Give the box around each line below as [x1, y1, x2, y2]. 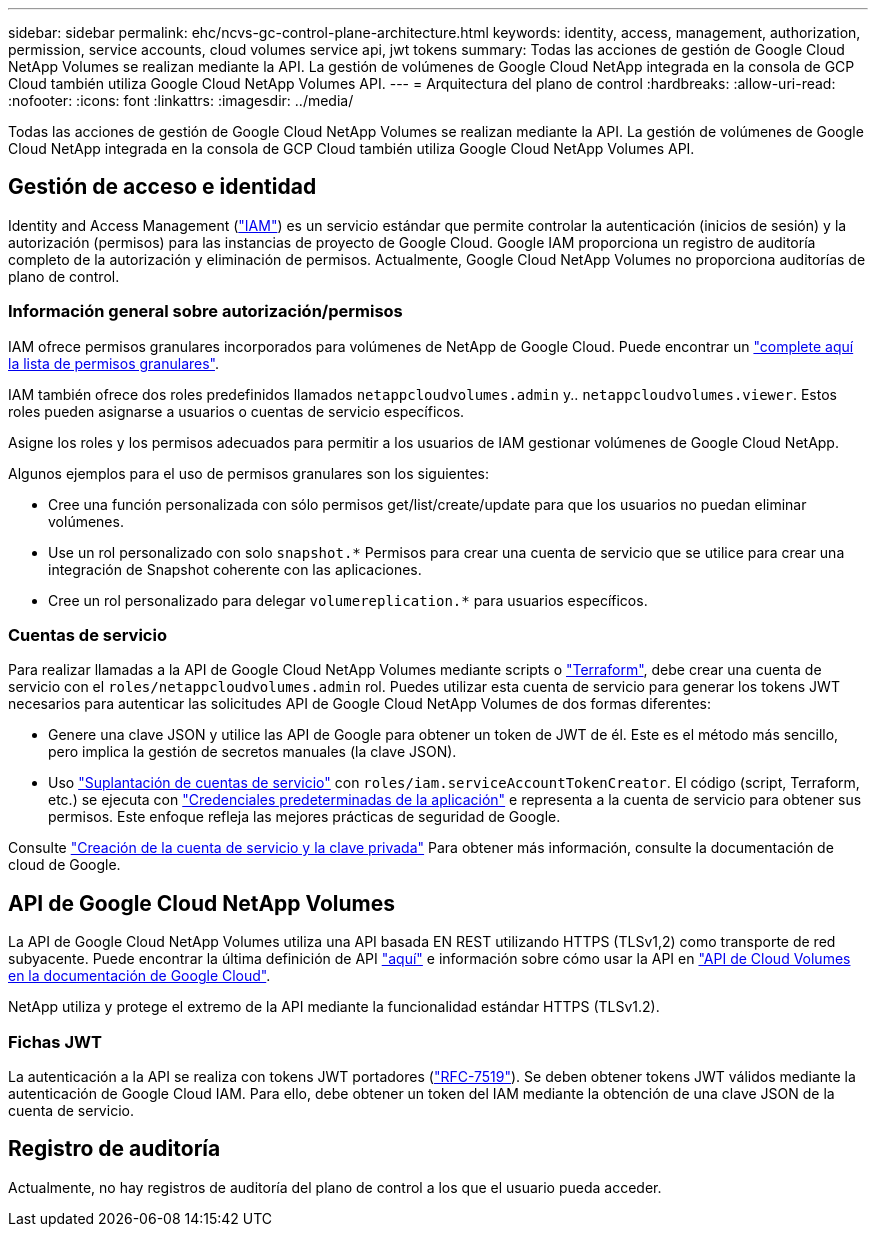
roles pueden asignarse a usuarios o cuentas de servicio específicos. [8, 402, 465, 420]
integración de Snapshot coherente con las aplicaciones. [48, 560, 422, 578]
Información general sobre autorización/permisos [8, 301, 403, 322]
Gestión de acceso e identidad [8, 174, 317, 200]
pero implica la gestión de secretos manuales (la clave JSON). [48, 743, 457, 761]
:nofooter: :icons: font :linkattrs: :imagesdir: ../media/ [8, 92, 354, 109]
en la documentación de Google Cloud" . [8, 967, 271, 985]
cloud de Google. [8, 856, 121, 874]
